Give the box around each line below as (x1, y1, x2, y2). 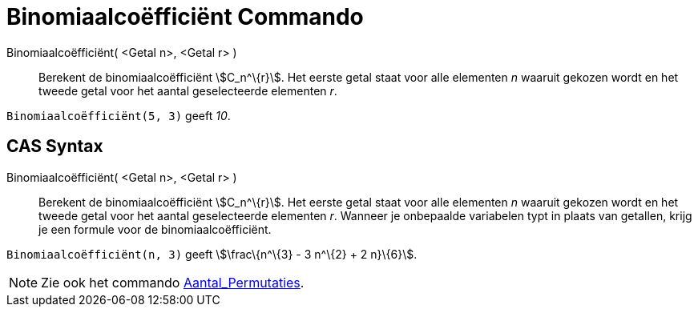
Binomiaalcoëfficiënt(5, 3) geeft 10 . (6, 108, 231, 122)
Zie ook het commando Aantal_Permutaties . (41, 274, 305, 291)
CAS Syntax (6, 136, 103, 157)
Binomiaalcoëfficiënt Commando (6, 3, 364, 30)
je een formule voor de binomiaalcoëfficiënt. (38, 222, 272, 236)
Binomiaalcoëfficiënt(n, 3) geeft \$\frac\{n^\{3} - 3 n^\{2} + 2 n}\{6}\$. (6, 247, 418, 261)
